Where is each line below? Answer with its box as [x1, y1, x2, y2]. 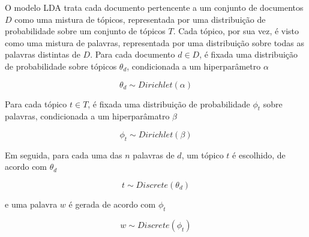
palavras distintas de [5, 48, 80, 61]
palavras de [133, 148, 175, 161]
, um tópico [181, 148, 224, 161]
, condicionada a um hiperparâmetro [127, 59, 261, 72]
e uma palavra [5, 197, 58, 210]
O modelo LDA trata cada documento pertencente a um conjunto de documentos [5, 1, 304, 13]
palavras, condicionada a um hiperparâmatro [5, 110, 170, 122]
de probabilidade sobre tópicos [5, 59, 117, 72]
